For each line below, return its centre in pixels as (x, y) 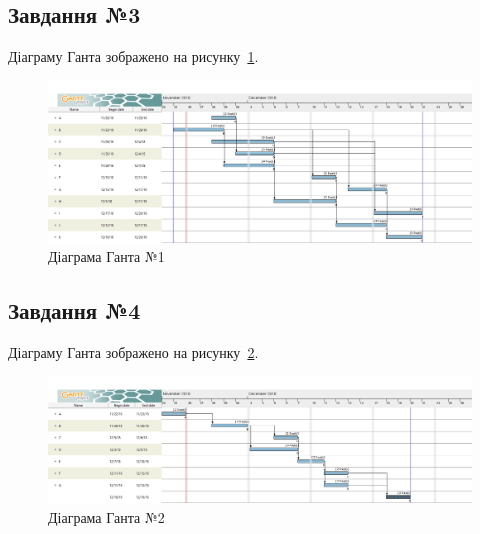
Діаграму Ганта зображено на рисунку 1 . (133, 56)
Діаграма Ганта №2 (106, 516)
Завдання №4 (74, 310)
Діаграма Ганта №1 (106, 256)
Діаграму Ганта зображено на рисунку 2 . (133, 352)
